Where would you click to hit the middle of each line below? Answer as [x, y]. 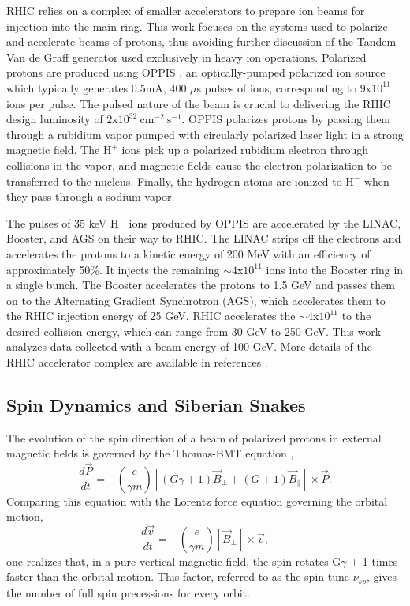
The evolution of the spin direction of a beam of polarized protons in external [194, 437]
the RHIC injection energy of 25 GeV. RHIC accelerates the [151, 316]
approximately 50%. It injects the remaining [113, 269]
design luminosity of [55, 119]
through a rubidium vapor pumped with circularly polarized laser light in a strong [205, 134]
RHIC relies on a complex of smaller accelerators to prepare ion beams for [186, 10]
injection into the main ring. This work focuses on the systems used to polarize [197, 26]
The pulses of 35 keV [57, 222]
